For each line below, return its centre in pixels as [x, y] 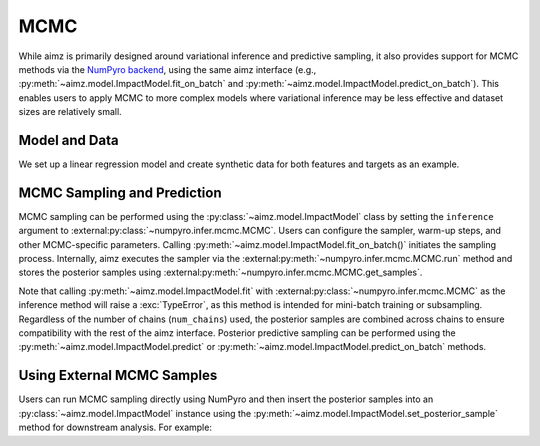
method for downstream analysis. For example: [115, 427]
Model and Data [68, 140]
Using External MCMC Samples [118, 375]
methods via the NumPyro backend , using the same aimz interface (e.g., [167, 69]
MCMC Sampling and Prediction [120, 192]
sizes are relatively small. [70, 112]
